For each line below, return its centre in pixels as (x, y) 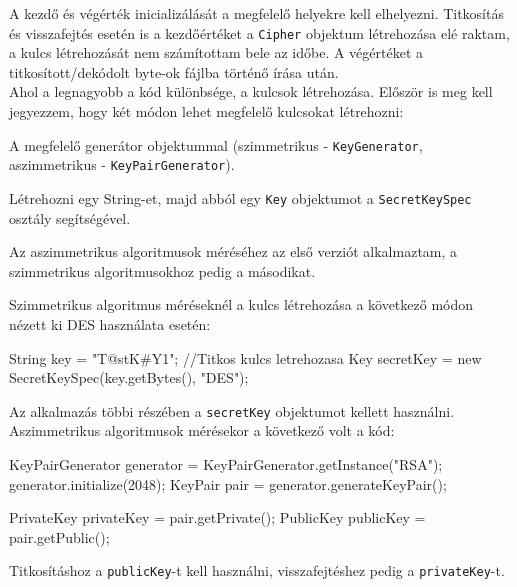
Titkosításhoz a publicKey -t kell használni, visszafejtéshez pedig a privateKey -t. (257, 570)
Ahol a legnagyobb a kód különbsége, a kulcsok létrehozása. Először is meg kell (251, 91)
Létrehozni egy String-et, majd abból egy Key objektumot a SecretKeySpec (240, 197)
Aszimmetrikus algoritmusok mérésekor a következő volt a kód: (202, 430)
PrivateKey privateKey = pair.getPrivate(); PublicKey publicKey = (217, 517)
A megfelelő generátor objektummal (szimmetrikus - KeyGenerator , (216, 144)
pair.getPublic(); (59, 536)
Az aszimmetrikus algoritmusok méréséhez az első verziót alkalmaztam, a (233, 251)
